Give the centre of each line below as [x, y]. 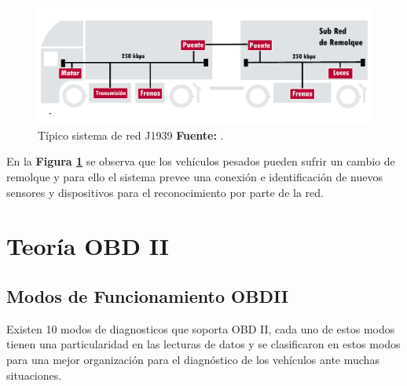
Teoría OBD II [88, 246]
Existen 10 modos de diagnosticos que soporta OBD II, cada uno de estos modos [201, 328]
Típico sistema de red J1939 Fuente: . [131, 135]
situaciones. [34, 375]
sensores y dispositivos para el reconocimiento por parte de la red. [165, 192]
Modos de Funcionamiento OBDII [147, 296]
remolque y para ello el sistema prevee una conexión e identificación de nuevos [195, 177]
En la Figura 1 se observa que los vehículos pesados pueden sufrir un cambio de [201, 161]
